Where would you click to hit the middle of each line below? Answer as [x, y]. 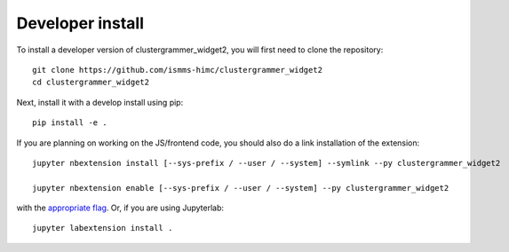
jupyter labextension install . [103, 228]
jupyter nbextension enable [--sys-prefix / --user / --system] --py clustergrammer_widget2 [241, 188]
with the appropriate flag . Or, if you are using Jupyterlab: [120, 208]
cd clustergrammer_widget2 [91, 83]
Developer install [80, 23]
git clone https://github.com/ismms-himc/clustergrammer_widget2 [178, 70]
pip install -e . [70, 123]
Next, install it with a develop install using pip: [100, 102]
